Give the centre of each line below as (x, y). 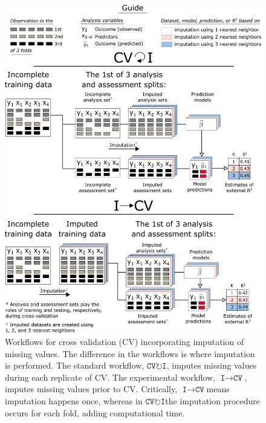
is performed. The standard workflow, (75, 365)
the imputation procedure (213, 400)
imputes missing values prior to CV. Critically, (91, 389)
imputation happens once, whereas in (74, 400)
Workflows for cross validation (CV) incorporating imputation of (125, 341)
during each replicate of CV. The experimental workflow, (110, 377)
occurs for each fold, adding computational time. (95, 412)
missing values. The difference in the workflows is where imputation (130, 353)
